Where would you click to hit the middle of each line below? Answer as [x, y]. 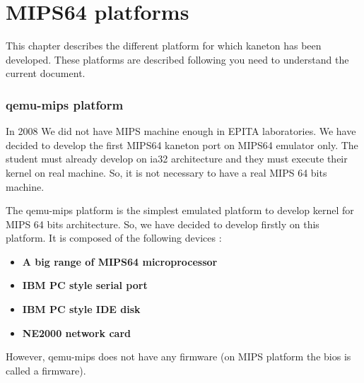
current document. [46, 73]
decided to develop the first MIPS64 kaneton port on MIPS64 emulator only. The [182, 145]
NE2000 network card [76, 332]
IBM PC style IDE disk [81, 309]
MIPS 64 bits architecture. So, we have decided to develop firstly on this [163, 224]
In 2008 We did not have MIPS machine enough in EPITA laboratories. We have [181, 131]
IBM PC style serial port [85, 285]
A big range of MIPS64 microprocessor [120, 261]
